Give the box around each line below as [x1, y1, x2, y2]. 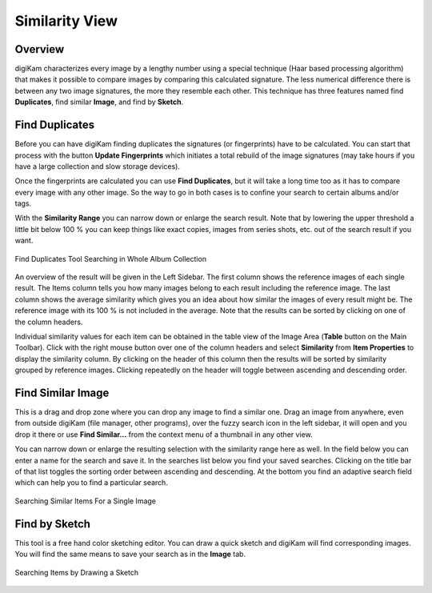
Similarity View [14, 12, 118, 30]
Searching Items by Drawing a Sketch [14, 567, 139, 577]
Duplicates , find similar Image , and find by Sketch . [14, 97, 184, 107]
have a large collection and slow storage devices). [14, 161, 180, 171]
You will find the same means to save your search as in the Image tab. [14, 549, 246, 559]
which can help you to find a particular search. [14, 478, 168, 487]
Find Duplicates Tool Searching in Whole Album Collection [14, 254, 207, 263]
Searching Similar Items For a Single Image [14, 496, 156, 506]
